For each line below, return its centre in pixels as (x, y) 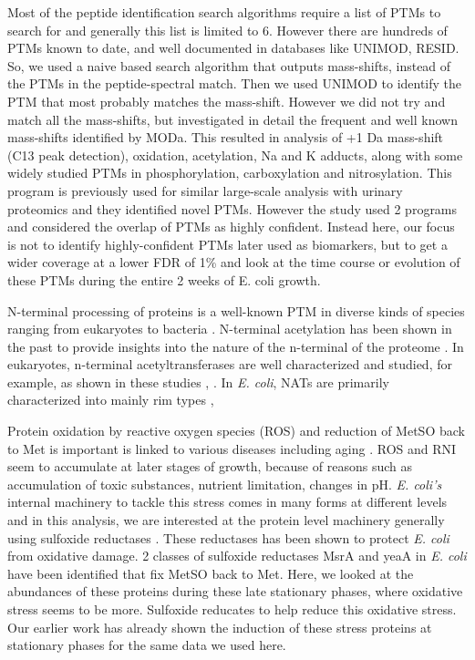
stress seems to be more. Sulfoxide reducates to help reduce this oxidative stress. (232, 609)
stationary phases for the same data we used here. (147, 645)
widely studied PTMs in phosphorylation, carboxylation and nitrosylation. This (230, 173)
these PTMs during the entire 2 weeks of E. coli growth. (164, 279)
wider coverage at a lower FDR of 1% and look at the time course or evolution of (234, 262)
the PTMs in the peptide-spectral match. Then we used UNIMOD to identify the (235, 83)
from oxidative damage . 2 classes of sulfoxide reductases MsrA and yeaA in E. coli (237, 556)
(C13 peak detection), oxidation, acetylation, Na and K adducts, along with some (235, 155)
